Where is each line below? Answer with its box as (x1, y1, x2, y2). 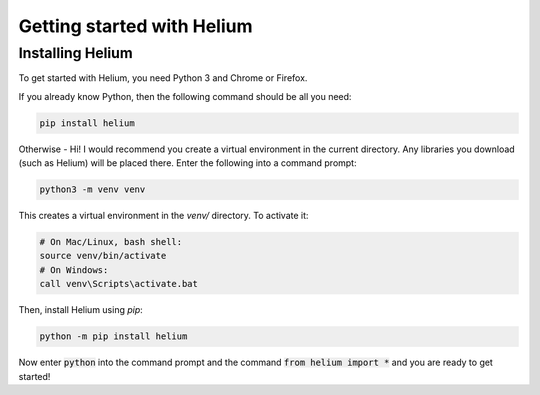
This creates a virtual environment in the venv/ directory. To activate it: (18, 210, 309, 222)
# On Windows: (39, 264, 109, 275)
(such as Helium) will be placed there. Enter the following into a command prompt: (18, 157, 357, 169)
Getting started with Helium (18, 15, 253, 37)
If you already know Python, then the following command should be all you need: (18, 90, 352, 102)
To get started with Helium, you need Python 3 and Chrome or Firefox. (18, 72, 308, 84)
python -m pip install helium (39, 331, 188, 342)
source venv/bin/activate (39, 250, 167, 262)
